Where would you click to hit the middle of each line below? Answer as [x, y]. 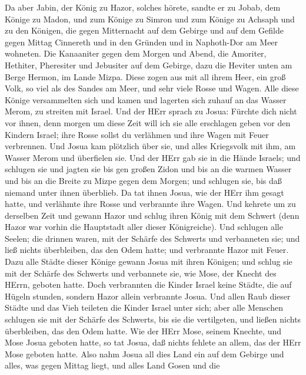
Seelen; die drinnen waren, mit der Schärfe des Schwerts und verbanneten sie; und [152, 238]
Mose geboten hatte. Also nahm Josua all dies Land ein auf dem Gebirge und [144, 353]
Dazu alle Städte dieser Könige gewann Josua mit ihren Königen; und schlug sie [149, 261]
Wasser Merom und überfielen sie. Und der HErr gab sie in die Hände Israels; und [153, 157]
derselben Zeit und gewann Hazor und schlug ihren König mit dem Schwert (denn [152, 215]
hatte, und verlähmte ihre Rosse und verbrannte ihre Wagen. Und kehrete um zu [150, 204]
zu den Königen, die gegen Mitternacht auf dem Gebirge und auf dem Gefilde [144, 30]
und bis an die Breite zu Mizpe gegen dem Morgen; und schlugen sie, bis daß [143, 180]
